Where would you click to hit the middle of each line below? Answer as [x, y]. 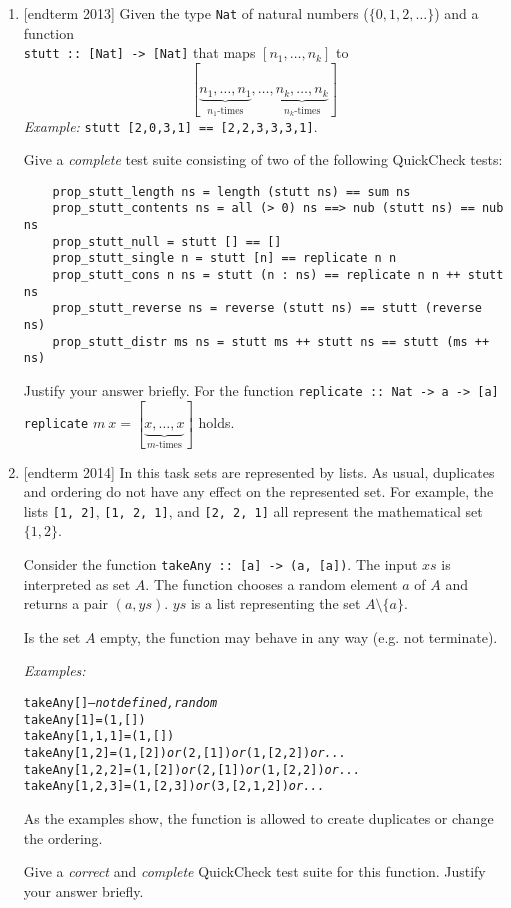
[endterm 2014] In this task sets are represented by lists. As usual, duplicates [259, 471]
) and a [456, 13]
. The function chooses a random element [271, 583]
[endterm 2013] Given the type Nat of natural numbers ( [196, 13]
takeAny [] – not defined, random [120, 702]
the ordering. [63, 837]
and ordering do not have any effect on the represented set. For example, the [258, 491]
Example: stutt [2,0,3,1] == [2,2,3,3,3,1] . [170, 125]
